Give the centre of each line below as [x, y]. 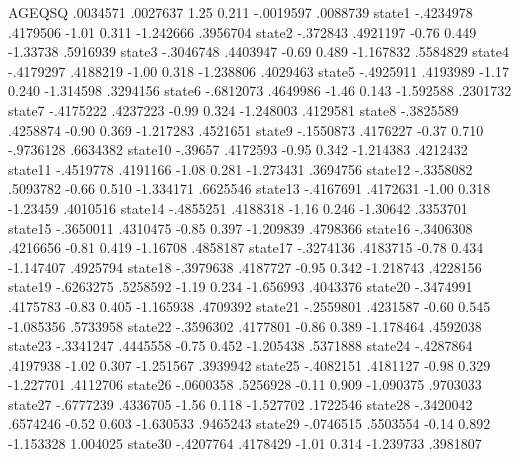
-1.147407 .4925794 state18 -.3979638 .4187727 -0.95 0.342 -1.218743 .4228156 [245, 266]
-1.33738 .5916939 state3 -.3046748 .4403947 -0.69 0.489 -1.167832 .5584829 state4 [258, 51]
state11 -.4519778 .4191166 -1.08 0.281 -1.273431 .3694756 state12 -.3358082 [240, 168]
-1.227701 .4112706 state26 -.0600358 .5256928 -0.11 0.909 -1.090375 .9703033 [245, 384]
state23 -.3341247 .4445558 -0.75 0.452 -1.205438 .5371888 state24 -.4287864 [240, 345]
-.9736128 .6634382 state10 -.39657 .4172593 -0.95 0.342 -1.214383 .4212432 [238, 149]
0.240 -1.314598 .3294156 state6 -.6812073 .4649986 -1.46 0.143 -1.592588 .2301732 [260, 90]
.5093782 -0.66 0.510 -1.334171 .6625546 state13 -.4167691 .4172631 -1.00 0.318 [249, 188]
